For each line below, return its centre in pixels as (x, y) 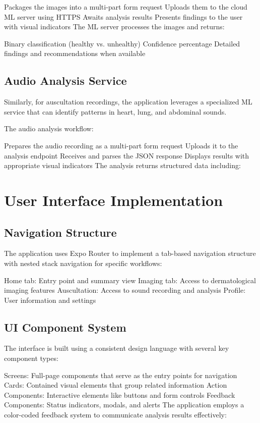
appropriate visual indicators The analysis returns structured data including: (122, 165)
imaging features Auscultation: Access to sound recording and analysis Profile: (125, 290)
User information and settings (50, 300)
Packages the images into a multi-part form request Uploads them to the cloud (126, 7)
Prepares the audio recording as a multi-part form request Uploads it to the (121, 145)
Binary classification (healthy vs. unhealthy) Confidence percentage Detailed (122, 43)
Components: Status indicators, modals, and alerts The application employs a (124, 405)
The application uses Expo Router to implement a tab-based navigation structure (130, 253)
